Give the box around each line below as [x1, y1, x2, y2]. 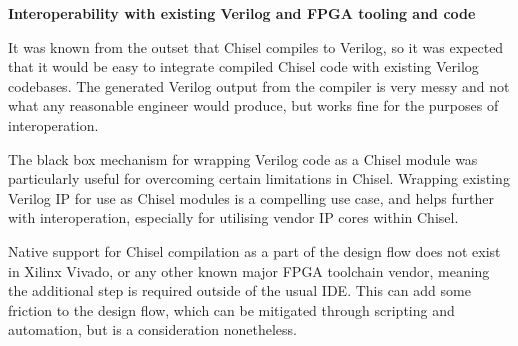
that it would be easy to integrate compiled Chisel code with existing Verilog [8, 56, 479, 77]
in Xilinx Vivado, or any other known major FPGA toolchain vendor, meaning [8, 260, 490, 281]
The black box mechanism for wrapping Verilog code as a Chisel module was [8, 148, 478, 169]
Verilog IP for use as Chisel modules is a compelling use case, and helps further [8, 187, 494, 208]
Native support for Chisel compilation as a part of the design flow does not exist [8, 240, 501, 261]
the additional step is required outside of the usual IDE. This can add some [8, 280, 471, 301]
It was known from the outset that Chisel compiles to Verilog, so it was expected [8, 36, 504, 57]
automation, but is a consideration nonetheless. [8, 319, 297, 340]
